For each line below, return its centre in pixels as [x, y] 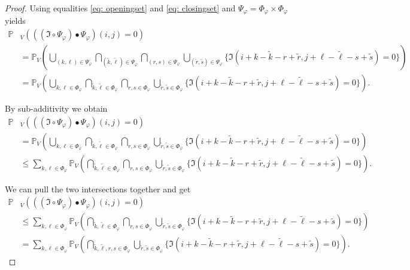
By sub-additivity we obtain [56, 108]
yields [15, 21]
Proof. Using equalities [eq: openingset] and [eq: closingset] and [120, 8]
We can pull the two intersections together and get [98, 188]
